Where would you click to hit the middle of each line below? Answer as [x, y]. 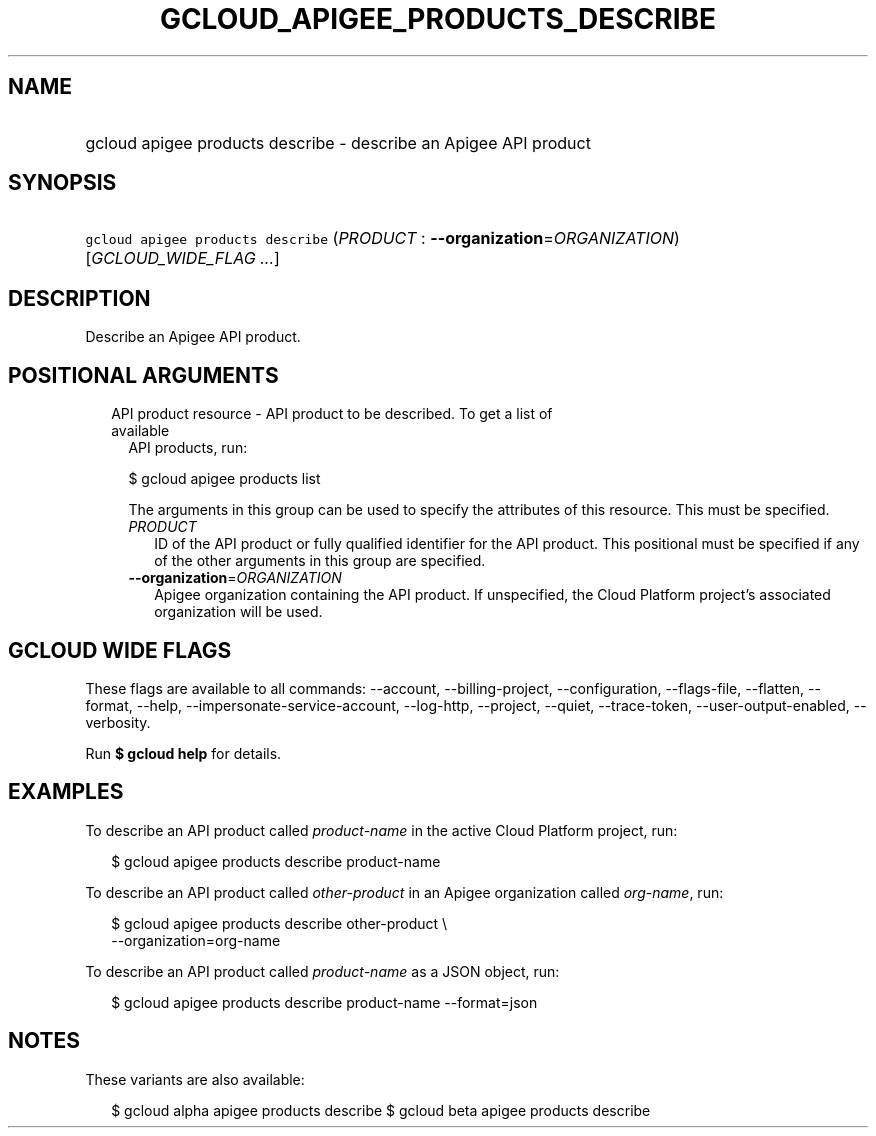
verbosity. [118, 722]
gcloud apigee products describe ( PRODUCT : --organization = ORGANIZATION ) [382, 238]
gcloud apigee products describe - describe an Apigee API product [338, 142]
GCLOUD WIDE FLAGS [120, 650]
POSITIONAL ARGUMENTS [143, 375]
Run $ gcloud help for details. [183, 753]
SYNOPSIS [62, 183]
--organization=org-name [196, 940]
